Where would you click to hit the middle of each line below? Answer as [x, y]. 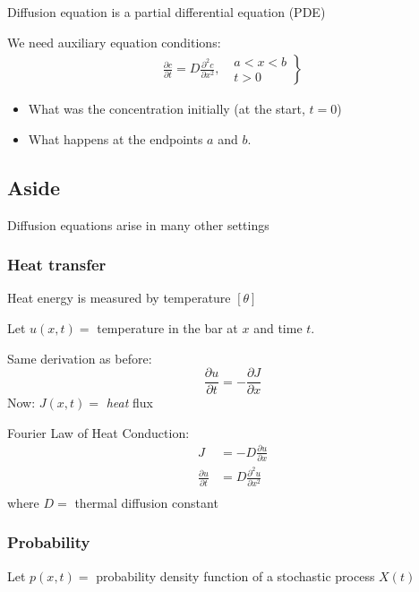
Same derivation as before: [80, 358]
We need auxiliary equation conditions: [114, 42]
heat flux [129, 403]
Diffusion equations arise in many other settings [138, 224]
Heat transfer [57, 265]
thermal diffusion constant [146, 502]
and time [278, 328]
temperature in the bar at [167, 328]
